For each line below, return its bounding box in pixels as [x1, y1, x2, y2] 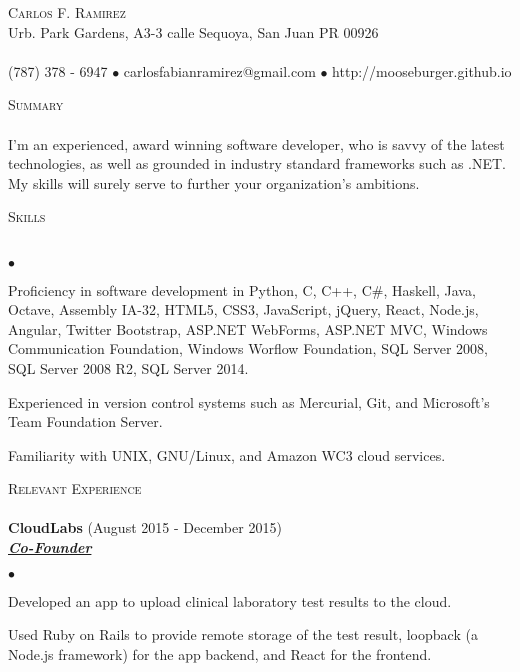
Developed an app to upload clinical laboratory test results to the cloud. [8, 590, 452, 611]
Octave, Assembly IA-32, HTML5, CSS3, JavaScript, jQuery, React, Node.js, [8, 299, 479, 320]
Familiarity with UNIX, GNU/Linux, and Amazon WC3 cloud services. [8, 444, 446, 465]
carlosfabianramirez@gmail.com [123, 60, 316, 81]
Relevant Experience [8, 478, 142, 499]
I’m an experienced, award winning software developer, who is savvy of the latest [8, 133, 505, 154]
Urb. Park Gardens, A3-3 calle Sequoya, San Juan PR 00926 [8, 21, 379, 42]
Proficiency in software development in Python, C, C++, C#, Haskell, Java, [8, 279, 476, 300]
